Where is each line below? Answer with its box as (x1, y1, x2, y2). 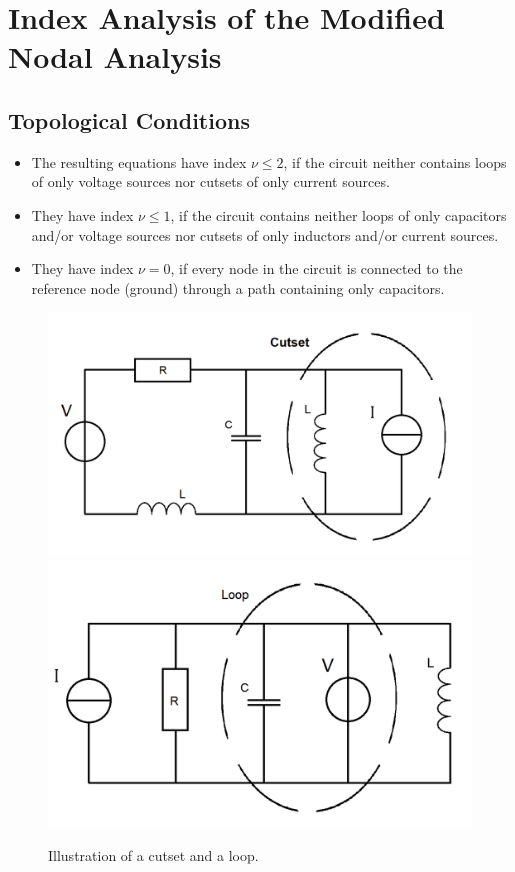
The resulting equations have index (31, 151, 247, 172)
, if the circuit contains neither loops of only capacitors (170, 204, 507, 225)
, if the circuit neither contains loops (283, 151, 507, 172)
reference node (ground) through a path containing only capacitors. (31, 277, 445, 298)
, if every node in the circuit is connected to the (170, 258, 463, 279)
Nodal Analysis (8, 36, 222, 77)
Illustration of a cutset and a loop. (48, 845, 259, 866)
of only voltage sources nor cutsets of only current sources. (31, 171, 390, 192)
